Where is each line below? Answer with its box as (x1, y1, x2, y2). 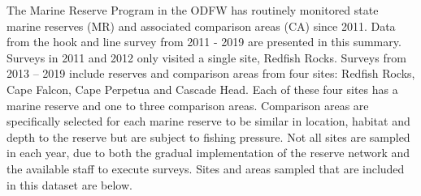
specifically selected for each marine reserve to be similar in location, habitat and (7, 113, 410, 130)
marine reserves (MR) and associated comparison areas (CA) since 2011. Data (7, 17, 396, 34)
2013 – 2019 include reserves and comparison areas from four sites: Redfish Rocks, (7, 65, 415, 82)
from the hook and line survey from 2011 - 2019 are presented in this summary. (7, 33, 401, 50)
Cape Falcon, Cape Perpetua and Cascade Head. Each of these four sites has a (7, 80, 398, 97)
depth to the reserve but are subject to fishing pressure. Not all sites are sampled (7, 128, 410, 145)
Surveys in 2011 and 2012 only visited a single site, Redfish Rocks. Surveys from (7, 49, 406, 66)
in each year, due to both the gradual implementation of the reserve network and (7, 144, 410, 161)
